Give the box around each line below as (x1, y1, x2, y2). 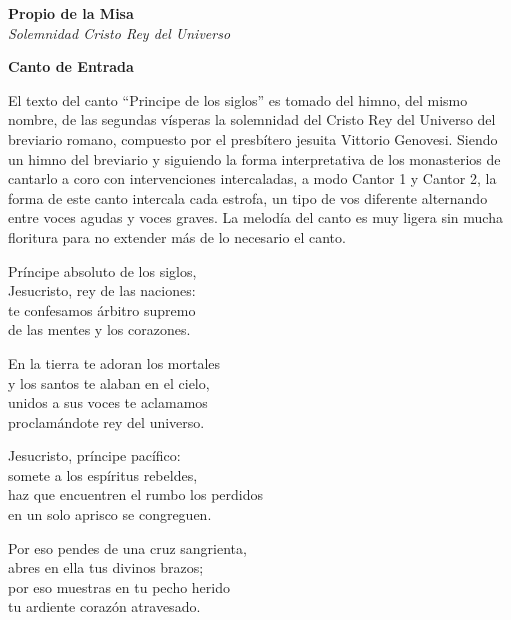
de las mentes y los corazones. (8, 319, 191, 340)
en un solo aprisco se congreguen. (8, 504, 212, 525)
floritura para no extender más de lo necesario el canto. (8, 226, 346, 247)
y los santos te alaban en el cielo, (8, 372, 210, 393)
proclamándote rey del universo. (8, 411, 205, 432)
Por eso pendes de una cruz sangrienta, (8, 537, 247, 558)
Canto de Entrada (8, 56, 134, 77)
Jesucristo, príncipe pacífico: (8, 445, 181, 466)
